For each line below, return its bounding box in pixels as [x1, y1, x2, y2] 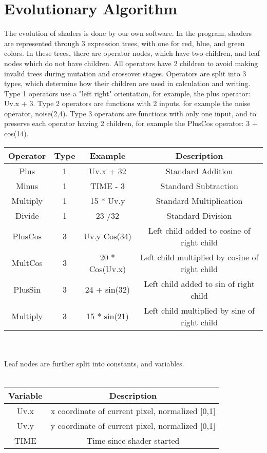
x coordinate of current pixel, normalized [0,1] [50, 405, 216, 417]
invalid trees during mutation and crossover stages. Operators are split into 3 [4, 68, 246, 78]
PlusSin [13, 283, 41, 296]
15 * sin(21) [86, 310, 129, 322]
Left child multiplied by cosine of [140, 251, 259, 263]
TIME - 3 [90, 179, 125, 192]
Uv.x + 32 [89, 164, 126, 177]
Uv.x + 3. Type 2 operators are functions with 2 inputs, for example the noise [4, 98, 251, 109]
